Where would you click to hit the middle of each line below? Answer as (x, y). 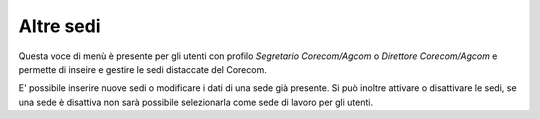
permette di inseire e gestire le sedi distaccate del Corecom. (142, 69)
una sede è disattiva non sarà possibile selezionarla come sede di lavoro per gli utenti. (196, 102)
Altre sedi (59, 26)
